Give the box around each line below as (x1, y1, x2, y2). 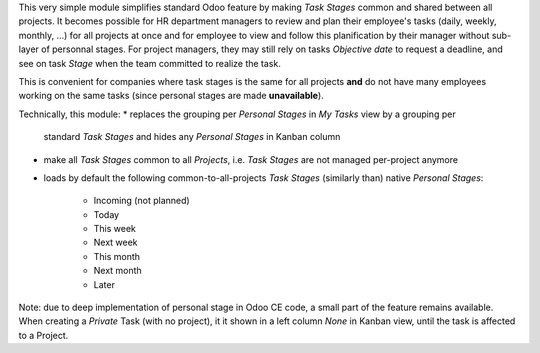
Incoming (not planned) (93, 195, 190, 207)
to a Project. (18, 329, 69, 341)
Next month (93, 265, 142, 277)
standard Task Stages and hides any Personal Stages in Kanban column (43, 131, 341, 143)
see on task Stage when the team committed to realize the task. (18, 57, 282, 69)
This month (93, 250, 140, 262)
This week (93, 223, 137, 235)
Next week (93, 236, 139, 249)
